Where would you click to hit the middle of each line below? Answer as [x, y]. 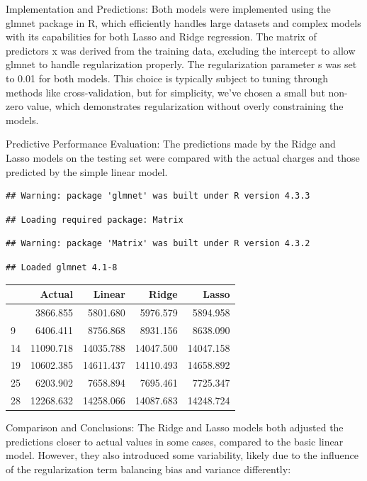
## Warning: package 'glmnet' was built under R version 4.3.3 [158, 196]
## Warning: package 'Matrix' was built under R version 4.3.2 [158, 244]
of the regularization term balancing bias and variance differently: [148, 469]
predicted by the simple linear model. [87, 171]
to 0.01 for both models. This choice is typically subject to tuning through [167, 78]
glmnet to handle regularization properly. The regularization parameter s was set [181, 64]
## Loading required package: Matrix [95, 220]
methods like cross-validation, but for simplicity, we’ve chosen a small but [165, 92]
